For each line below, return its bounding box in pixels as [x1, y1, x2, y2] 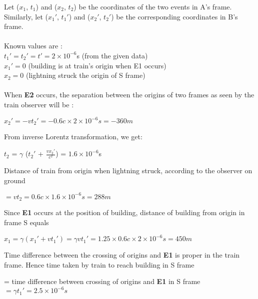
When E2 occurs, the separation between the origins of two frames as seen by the [4, 89, 254, 100]
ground [4, 175, 25, 185]
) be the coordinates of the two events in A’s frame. [73, 1, 232, 11]
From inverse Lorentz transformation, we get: [4, 131, 142, 142]
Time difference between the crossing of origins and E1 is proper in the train [4, 250, 240, 260]
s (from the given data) [76, 50, 148, 60]
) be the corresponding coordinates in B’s [111, 11, 238, 21]
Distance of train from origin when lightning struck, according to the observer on [4, 165, 252, 176]
